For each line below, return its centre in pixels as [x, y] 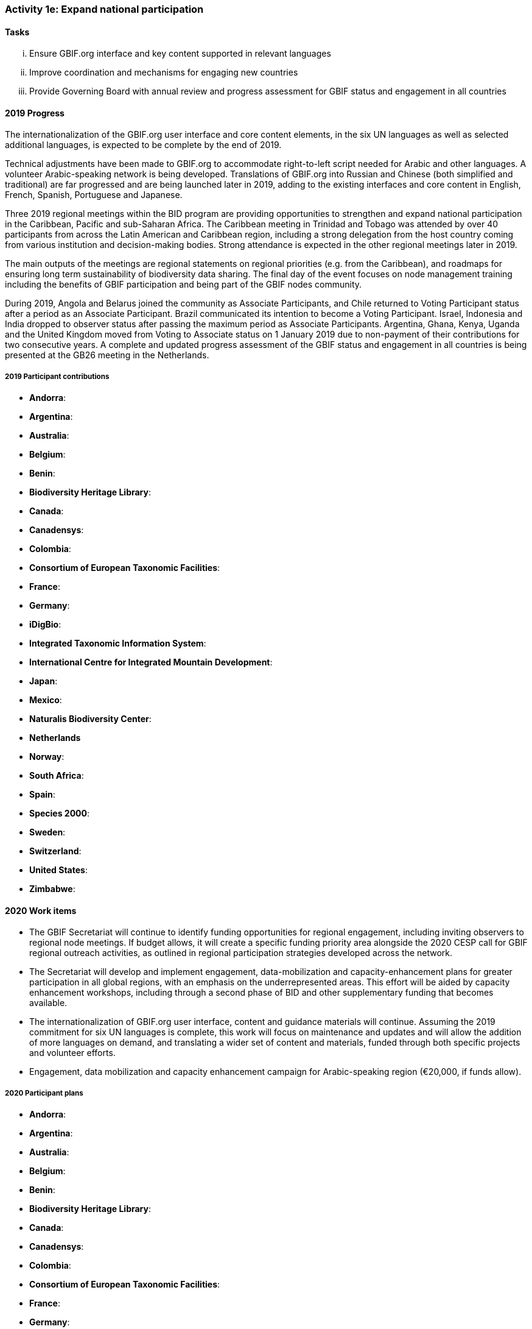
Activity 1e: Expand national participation [104, 9]
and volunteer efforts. [72, 1053]
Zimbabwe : [52, 889]
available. [48, 1003]
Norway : [47, 757]
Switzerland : [55, 851]
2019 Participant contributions [57, 376]
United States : [58, 870]
